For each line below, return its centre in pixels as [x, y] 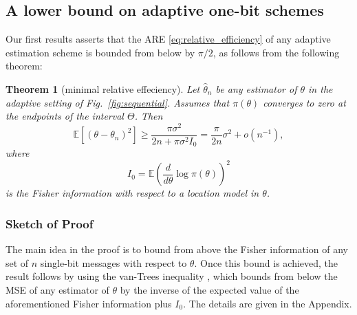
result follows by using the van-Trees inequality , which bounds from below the [172, 276]
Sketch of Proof [50, 223]
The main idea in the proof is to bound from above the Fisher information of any [177, 249]
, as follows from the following [276, 52]
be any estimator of [256, 88]
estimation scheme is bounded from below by [100, 52]
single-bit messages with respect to [113, 262]
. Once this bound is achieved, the [266, 262]
